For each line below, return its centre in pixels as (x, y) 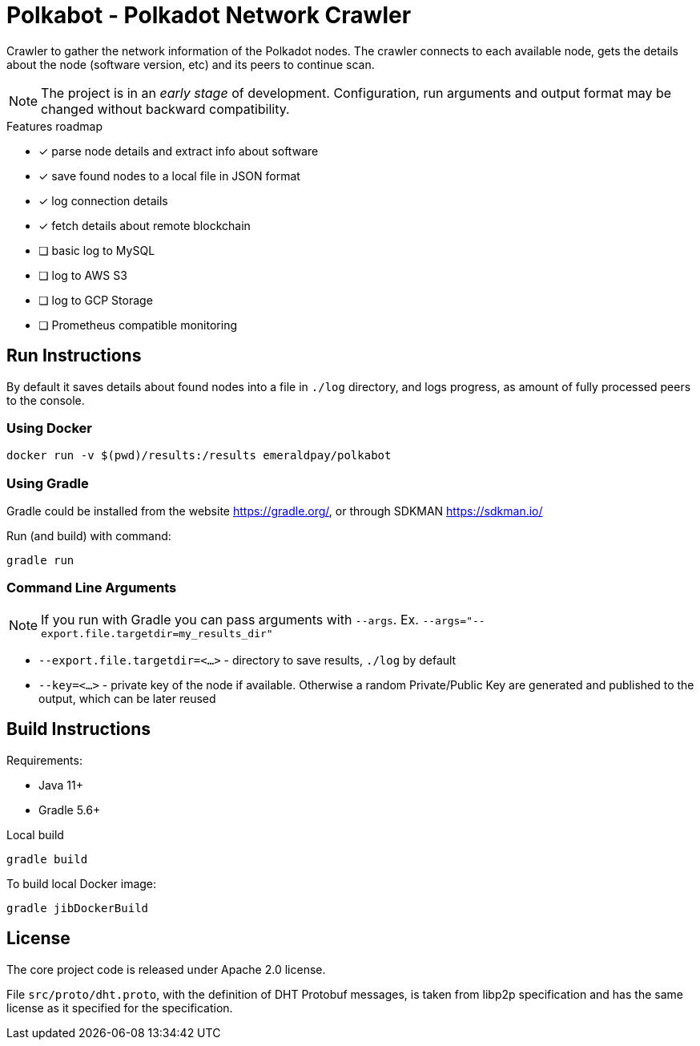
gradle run (40, 561)
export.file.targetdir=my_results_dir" (157, 633)
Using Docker (49, 428)
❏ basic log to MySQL (97, 250)
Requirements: (44, 760)
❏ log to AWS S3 (83, 275)
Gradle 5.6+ (70, 810)
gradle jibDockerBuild (78, 908)
